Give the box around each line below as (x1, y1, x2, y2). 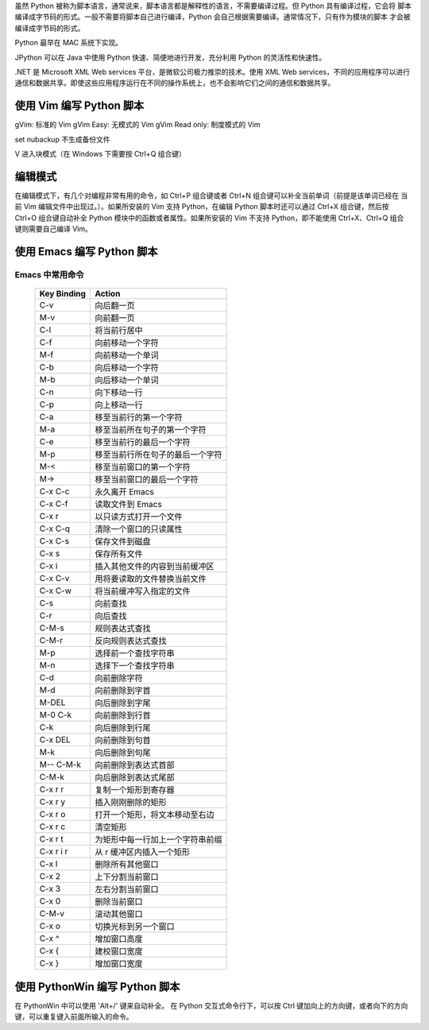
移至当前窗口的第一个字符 (95, 462, 191, 473)
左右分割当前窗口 (95, 884, 159, 895)
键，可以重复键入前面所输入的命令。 (14, 1012, 133, 1021)
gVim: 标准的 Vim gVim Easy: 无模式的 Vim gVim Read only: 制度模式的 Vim (14, 120, 261, 130)
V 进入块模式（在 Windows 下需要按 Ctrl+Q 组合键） (14, 149, 187, 159)
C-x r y (39, 796, 66, 807)
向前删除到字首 (95, 685, 151, 696)
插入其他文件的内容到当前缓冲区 (95, 561, 214, 572)
